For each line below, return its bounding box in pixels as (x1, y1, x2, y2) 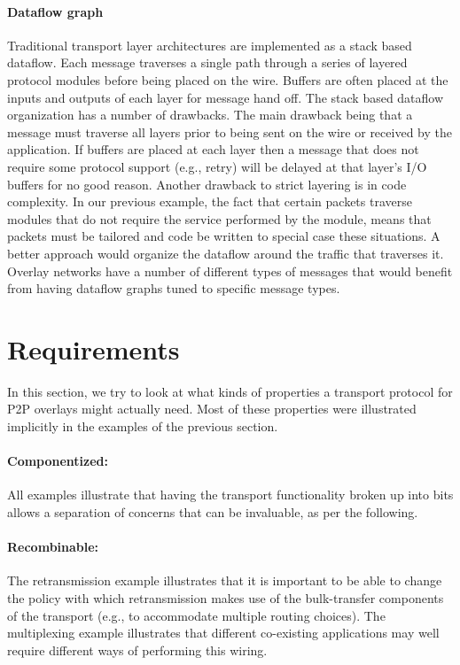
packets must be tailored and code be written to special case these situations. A (7, 227, 441, 245)
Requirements (7, 330, 180, 367)
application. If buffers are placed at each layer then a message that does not (7, 140, 419, 159)
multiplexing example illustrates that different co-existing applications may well (7, 623, 440, 642)
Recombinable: (7, 537, 99, 556)
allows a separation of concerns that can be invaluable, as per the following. (7, 503, 418, 521)
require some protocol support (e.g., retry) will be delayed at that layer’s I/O (7, 157, 427, 175)
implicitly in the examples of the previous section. (7, 417, 278, 436)
